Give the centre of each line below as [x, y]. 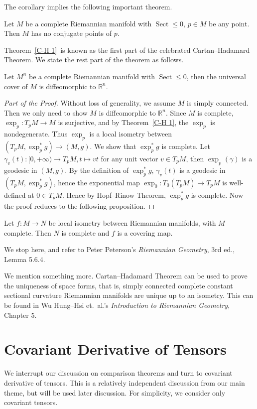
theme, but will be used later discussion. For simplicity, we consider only [115, 392]
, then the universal [216, 76]
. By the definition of [97, 170]
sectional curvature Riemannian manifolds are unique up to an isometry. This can [129, 295]
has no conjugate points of [71, 33]
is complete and [85, 232]
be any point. [229, 23]
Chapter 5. [20, 315]
